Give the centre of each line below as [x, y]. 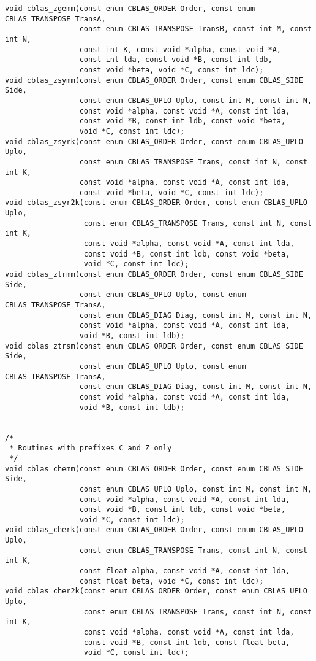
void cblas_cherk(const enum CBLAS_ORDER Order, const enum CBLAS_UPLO [154, 530]
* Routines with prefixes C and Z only [91, 448]
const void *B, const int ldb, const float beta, [187, 642]
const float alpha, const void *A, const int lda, [185, 571]
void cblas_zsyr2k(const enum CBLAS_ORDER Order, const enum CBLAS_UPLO [156, 203]
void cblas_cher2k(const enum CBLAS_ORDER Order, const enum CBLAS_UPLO [156, 591]
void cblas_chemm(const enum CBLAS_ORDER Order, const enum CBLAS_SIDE [154, 469]
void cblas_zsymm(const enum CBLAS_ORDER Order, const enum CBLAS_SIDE [154, 80]
